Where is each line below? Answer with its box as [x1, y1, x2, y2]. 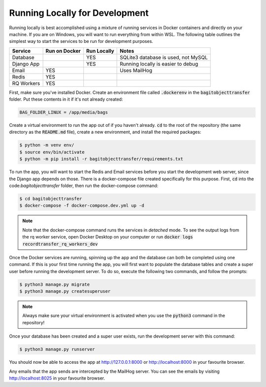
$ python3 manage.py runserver [19, 347, 96, 352]
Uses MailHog [120, 67, 153, 74]
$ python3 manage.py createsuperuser [19, 289, 111, 294]
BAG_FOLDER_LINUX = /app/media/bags [19, 110, 108, 116]
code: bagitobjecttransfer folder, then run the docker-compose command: [9, 183, 159, 189]
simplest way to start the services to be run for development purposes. [9, 39, 154, 44]
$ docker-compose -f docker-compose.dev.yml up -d [19, 203, 145, 208]
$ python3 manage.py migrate [19, 281, 90, 287]
